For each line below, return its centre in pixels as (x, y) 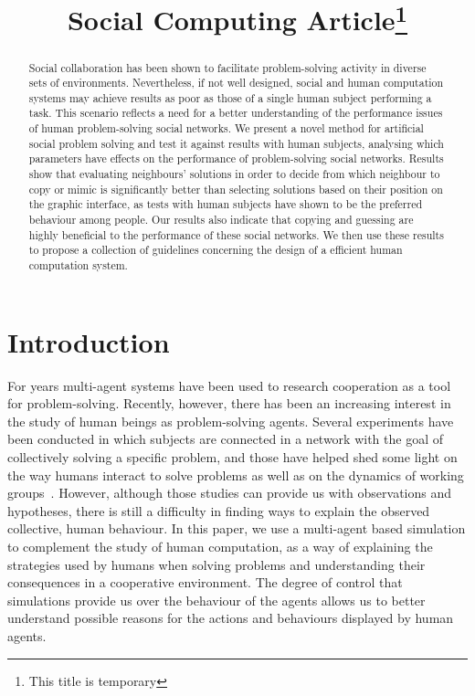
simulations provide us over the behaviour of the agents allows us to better (216, 600)
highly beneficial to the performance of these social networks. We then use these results (236, 234)
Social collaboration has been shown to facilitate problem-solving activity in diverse (227, 67)
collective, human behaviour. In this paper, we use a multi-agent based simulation (237, 528)
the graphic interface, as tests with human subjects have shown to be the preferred (226, 204)
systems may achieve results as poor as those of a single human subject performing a (230, 97)
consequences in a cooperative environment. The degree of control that (205, 582)
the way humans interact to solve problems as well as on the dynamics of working (236, 475)
